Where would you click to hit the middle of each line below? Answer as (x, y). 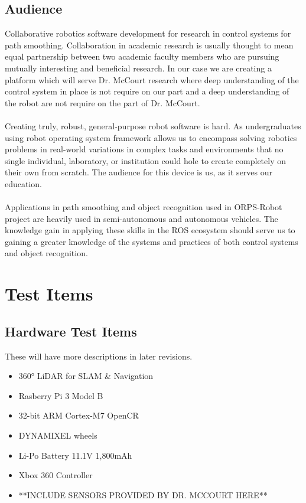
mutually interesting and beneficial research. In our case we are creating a (138, 68)
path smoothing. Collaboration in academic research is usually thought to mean (149, 45)
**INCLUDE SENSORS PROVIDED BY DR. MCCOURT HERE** (143, 494)
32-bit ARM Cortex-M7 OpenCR (79, 415)
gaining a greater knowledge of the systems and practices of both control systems (152, 241)
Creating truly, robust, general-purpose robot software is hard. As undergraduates (153, 125)
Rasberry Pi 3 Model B (61, 395)
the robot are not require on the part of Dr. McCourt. (102, 102)
